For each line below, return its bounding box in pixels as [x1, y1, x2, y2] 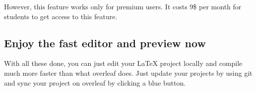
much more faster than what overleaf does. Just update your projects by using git [4, 67, 253, 78]
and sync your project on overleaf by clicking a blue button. [4, 77, 186, 88]
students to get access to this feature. [4, 11, 118, 21]
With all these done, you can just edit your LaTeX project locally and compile [4, 58, 243, 68]
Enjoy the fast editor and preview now [4, 35, 206, 50]
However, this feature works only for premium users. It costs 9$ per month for [4, 1, 242, 11]
